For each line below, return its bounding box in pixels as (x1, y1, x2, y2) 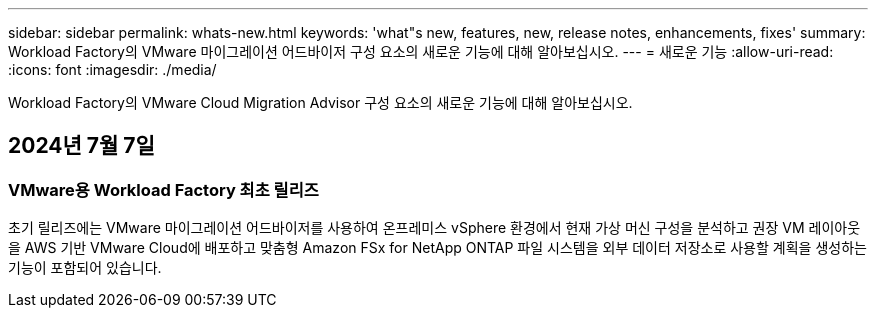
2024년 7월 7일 (8, 133, 155, 159)
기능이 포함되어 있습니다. (8, 259, 162, 277)
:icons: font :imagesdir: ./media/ (8, 61, 217, 78)
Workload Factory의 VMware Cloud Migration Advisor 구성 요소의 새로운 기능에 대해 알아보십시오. (8, 94, 633, 111)
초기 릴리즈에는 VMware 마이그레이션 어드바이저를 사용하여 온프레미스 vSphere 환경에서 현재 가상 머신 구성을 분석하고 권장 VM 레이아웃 (8, 219, 861, 237)
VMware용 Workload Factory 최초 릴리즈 (8, 179, 319, 200)
